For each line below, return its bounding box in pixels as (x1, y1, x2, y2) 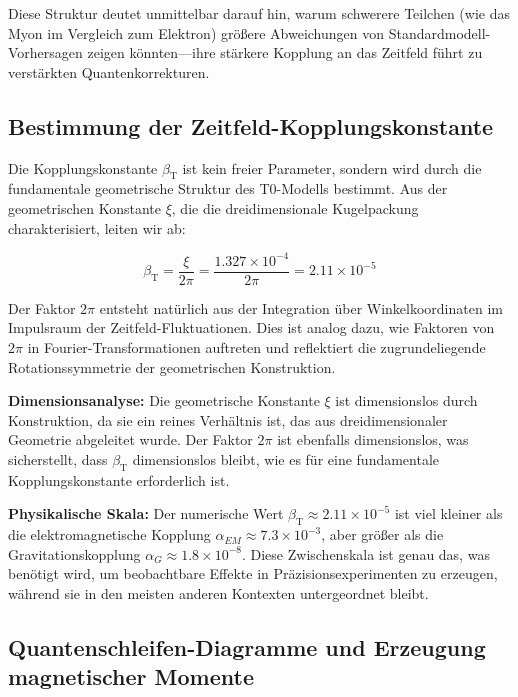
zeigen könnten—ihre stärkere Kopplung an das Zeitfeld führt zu (87, 42, 483, 63)
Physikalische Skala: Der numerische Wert (8, 503, 284, 524)
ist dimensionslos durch (335, 390, 478, 411)
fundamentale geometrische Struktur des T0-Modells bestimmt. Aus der (8, 178, 448, 199)
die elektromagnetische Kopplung (8, 524, 211, 545)
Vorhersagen (8, 42, 83, 63)
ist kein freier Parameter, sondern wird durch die (182, 157, 482, 178)
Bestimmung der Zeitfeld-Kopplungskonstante (8, 110, 494, 141)
